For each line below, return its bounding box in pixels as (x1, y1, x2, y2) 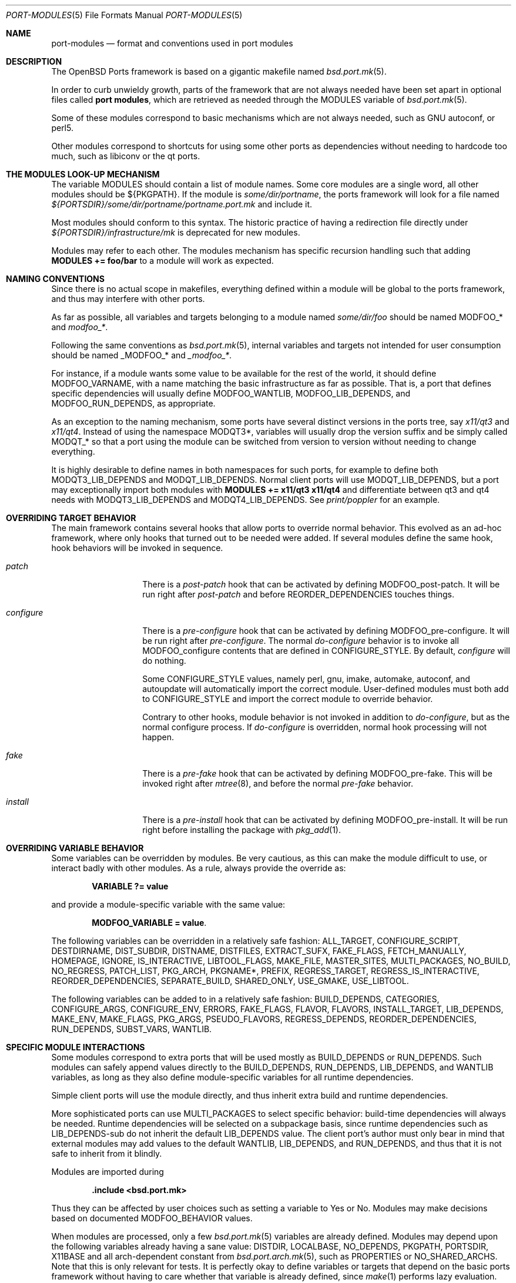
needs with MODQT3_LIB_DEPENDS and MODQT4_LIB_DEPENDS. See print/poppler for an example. (51, 495, 440, 505)
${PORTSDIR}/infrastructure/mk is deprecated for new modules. (51, 227, 300, 237)
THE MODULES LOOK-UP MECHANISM (6, 169, 160, 179)
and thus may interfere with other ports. (51, 294, 205, 304)
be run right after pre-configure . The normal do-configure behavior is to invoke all (142, 636, 459, 646)
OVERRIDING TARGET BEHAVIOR (6, 513, 136, 523)
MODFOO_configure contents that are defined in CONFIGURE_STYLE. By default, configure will (142, 646, 510, 656)
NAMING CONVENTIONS (6, 274, 105, 284)
